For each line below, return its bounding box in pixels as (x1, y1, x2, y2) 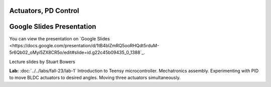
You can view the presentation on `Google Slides (9, 35, 110, 42)
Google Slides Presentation (9, 22, 96, 31)
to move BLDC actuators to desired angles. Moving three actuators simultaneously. (9, 75, 181, 81)
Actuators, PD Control (9, 6, 80, 15)
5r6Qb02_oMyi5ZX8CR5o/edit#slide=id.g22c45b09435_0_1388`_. (9, 50, 145, 56)
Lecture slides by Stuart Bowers (9, 59, 75, 65)
